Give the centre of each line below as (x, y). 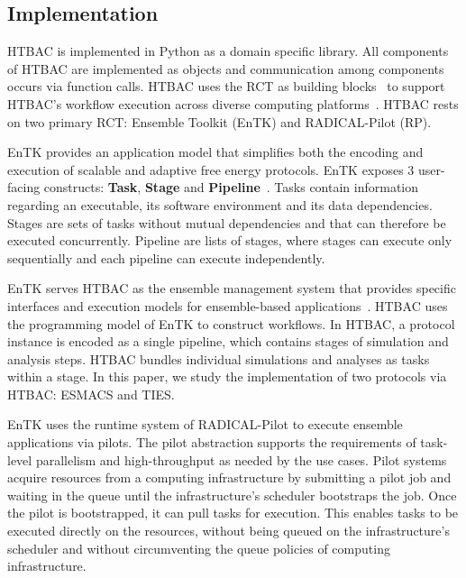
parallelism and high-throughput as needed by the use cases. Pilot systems (241, 459)
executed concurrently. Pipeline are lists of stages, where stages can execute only (230, 240)
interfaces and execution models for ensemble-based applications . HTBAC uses (228, 305)
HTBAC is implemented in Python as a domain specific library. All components (228, 51)
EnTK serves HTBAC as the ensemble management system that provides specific (232, 288)
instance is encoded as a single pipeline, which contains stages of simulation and (228, 341)
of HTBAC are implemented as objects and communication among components (226, 68)
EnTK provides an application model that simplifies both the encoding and (215, 152)
